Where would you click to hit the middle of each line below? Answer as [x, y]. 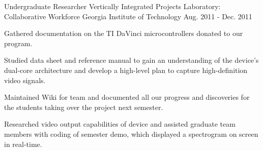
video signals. [25, 80]
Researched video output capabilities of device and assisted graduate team [120, 124]
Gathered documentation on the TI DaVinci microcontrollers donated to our [124, 33]
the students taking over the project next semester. [84, 107]
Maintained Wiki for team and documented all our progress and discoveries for [127, 97]
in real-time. [23, 144]
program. [18, 43]
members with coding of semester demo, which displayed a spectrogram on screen [131, 134]
